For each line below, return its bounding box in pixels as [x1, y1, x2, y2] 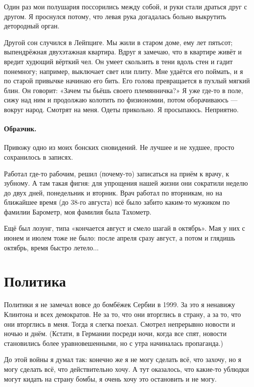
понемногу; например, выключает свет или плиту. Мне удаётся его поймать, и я [4, 66, 243, 76]
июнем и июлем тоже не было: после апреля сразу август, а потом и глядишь [4, 233, 235, 243]
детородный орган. [4, 21, 60, 31]
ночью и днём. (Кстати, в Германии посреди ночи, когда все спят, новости [4, 328, 227, 339]
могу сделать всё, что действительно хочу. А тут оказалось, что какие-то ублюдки [4, 363, 249, 374]
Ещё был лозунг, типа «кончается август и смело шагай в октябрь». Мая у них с [4, 223, 245, 233]
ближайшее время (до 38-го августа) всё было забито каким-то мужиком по [4, 197, 230, 207]
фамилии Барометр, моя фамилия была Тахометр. [4, 206, 152, 217]
